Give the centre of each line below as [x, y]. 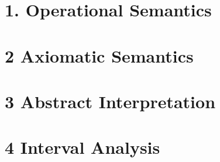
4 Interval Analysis [82, 147]
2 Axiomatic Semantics [99, 55]
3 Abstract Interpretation [110, 101]
